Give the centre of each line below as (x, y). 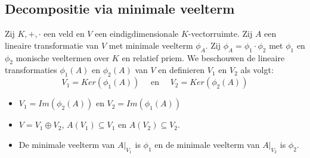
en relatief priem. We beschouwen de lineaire (203, 57)
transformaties (31, 70)
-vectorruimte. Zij (220, 34)
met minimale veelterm (151, 45)
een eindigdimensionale (137, 34)
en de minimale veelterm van (207, 144)
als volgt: (257, 70)
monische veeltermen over (63, 57)
